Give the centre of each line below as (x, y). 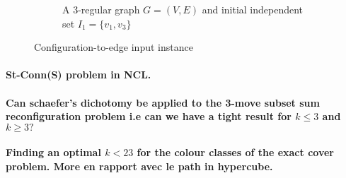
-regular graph (109, 9)
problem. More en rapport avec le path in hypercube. (139, 166)
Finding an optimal (53, 152)
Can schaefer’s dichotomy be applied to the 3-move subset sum (163, 102)
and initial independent (253, 9)
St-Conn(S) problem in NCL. (79, 75)
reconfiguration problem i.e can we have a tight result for (149, 116)
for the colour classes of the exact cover (235, 152)
